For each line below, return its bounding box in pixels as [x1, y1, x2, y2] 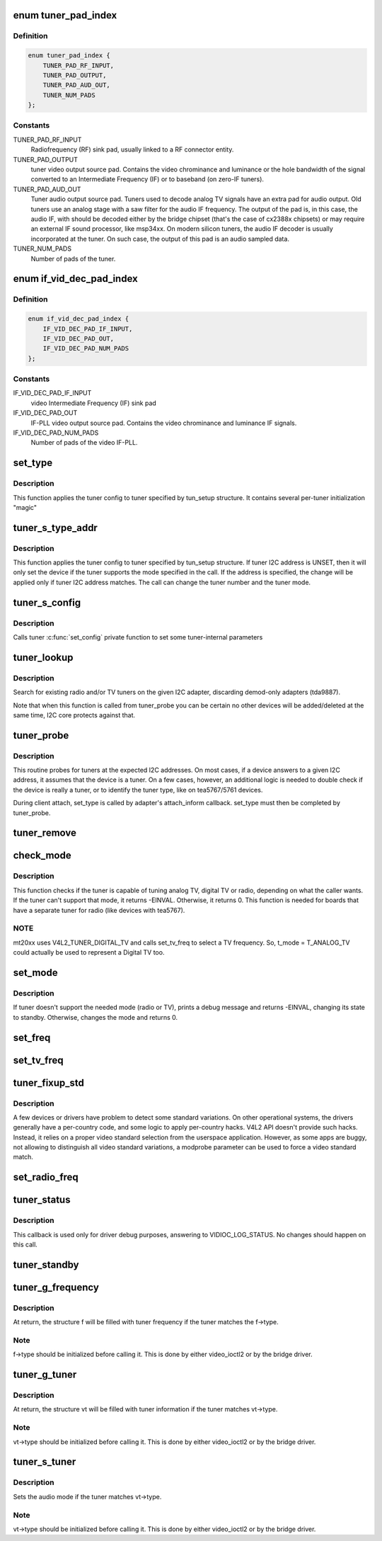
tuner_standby [13, 1258, 79, 1270]
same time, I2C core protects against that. [13, 710, 136, 719]
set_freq [13, 1031, 51, 1044]
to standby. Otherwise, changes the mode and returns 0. [13, 1013, 178, 1021]
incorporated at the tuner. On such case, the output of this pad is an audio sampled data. [30, 234, 290, 243]
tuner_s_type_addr [13, 521, 98, 534]
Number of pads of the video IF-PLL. [30, 438, 138, 447]
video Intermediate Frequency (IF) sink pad [30, 399, 157, 407]
